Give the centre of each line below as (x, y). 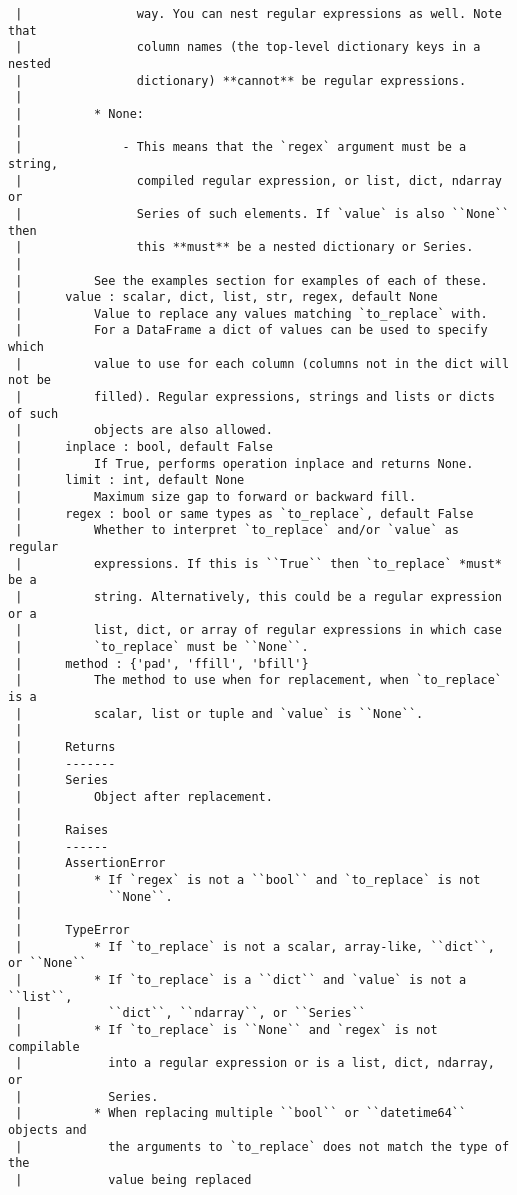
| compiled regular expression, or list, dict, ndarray (258, 180)
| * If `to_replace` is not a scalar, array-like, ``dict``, (255, 946)
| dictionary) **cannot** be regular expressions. (241, 80)
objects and (47, 1129)
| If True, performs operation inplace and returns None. (244, 463)
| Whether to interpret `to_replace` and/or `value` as (237, 530)
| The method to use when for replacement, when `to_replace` (258, 680)
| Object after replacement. (144, 796)
